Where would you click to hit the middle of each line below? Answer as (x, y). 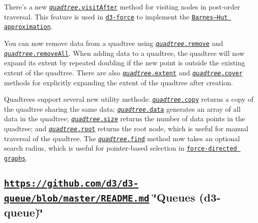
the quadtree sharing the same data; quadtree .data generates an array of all (122, 109)
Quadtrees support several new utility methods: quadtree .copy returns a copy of (129, 99)
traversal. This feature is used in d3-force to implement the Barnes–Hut (116, 16)
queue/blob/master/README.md (77, 199)
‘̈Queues (174, 197)
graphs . (16, 158)
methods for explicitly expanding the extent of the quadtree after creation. (118, 82)
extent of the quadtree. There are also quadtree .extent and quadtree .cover (123, 72)
